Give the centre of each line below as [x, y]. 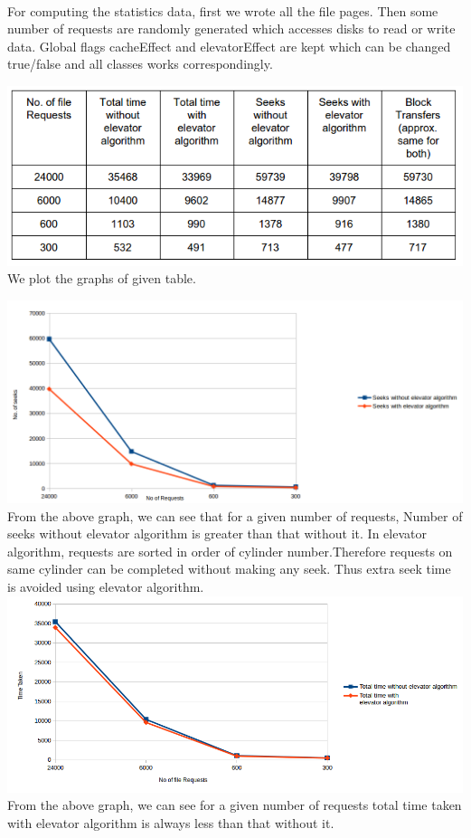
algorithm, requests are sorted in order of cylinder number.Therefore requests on [230, 551]
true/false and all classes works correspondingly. [140, 64]
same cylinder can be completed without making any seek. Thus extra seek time [229, 569]
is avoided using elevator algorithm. [106, 587]
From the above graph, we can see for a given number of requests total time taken [235, 805]
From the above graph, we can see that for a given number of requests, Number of [235, 515]
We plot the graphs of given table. [102, 278]
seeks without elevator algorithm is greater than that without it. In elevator [217, 533]
